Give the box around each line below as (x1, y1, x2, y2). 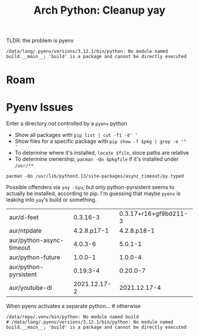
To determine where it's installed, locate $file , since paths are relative (14, 149, 190, 156)
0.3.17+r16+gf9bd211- (119, 210, 188, 218)
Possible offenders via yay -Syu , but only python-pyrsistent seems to (6, 184, 175, 191)
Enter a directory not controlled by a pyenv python (6, 120, 127, 127)
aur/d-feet (9, 213, 39, 222)
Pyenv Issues (6, 100, 73, 114)
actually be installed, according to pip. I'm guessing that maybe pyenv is (6, 190, 181, 197)
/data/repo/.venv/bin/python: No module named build (6, 314, 139, 320)
